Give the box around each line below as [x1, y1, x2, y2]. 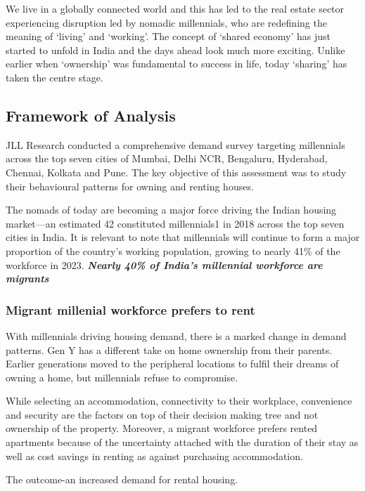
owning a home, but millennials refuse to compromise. [6, 369, 238, 384]
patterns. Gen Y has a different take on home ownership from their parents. [6, 342, 333, 357]
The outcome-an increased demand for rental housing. [6, 472, 238, 487]
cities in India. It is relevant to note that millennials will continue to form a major [6, 230, 360, 244]
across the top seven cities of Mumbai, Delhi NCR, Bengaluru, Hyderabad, [6, 151, 328, 166]
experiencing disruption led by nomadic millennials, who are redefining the [6, 15, 327, 30]
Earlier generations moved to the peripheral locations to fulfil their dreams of [6, 356, 339, 371]
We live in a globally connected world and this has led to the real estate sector [6, 1, 345, 15]
